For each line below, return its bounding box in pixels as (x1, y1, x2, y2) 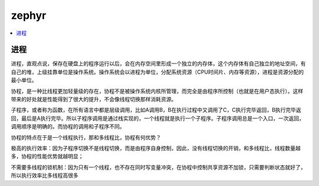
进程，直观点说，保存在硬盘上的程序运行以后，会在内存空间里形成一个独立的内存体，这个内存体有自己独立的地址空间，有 (11, 60, 306, 67)
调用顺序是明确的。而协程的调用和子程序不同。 (11, 123, 125, 130)
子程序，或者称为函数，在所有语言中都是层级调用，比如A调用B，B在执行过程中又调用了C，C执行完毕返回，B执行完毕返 (11, 107, 301, 114)
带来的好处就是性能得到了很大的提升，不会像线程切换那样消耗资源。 (11, 96, 177, 103)
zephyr (11, 9, 47, 22)
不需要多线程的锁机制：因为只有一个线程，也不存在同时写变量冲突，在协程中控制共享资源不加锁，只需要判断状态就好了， (11, 164, 306, 171)
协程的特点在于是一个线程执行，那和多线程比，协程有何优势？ (11, 134, 161, 141)
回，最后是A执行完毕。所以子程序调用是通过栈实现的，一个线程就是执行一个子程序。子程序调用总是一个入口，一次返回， (11, 115, 304, 122)
